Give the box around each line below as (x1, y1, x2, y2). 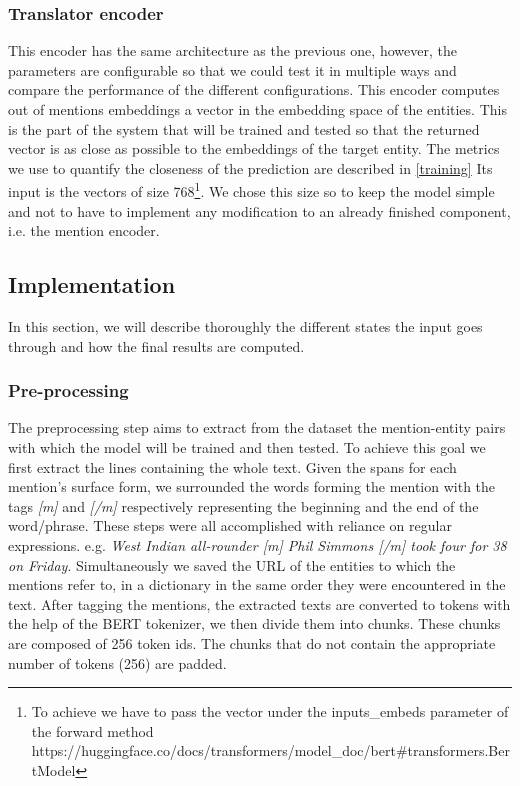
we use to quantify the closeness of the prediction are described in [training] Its (8, 157, 493, 178)
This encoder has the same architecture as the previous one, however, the (8, 40, 457, 61)
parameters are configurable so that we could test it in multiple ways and (8, 59, 457, 80)
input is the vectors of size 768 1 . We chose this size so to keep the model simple (8, 178, 495, 202)
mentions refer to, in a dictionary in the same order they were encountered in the (8, 574, 506, 595)
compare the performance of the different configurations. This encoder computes (8, 79, 500, 100)
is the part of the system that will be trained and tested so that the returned (8, 118, 480, 139)
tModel (31, 759, 76, 780)
